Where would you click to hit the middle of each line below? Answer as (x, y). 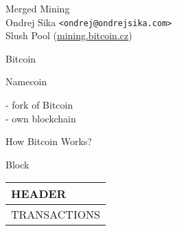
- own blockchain (41, 118)
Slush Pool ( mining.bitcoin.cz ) (69, 35)
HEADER (39, 194)
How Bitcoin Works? (49, 141)
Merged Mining (38, 8)
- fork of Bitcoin (39, 105)
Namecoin (26, 81)
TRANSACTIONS (56, 214)
